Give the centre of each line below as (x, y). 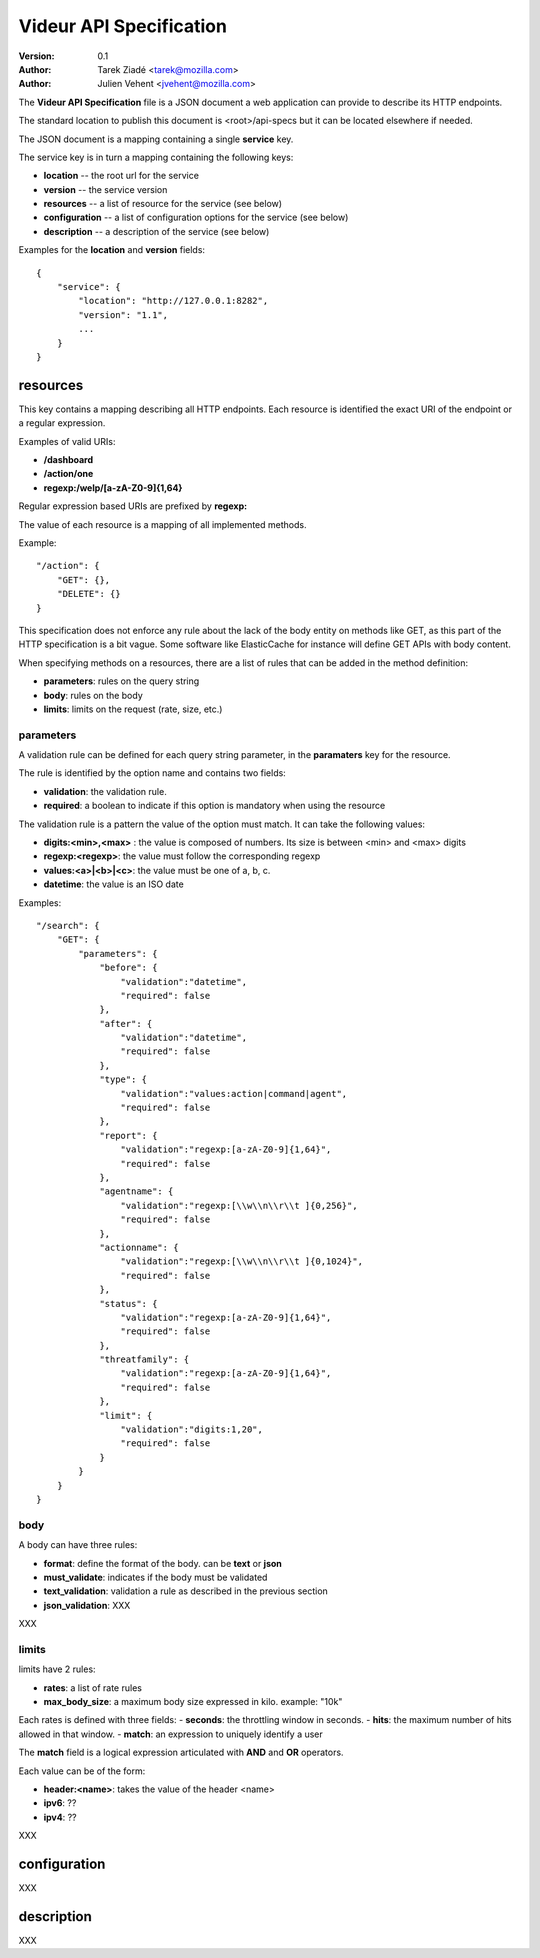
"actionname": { (139, 1247)
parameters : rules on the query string (121, 681)
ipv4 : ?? (60, 1817)
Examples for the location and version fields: (111, 250)
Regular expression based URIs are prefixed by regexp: (133, 506)
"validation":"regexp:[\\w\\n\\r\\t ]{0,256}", (239, 1205)
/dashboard (68, 460)
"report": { (128, 1135)
